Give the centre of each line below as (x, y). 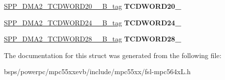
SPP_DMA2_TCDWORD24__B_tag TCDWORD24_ (93, 22)
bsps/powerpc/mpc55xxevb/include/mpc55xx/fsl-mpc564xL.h (98, 71)
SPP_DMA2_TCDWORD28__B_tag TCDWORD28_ (93, 39)
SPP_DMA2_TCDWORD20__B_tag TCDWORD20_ (93, 6)
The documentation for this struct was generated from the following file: (113, 55)
